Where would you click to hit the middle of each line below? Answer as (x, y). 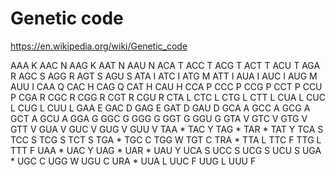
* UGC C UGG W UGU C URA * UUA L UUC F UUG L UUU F (133, 161)
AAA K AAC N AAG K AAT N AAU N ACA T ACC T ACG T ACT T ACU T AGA (165, 65)
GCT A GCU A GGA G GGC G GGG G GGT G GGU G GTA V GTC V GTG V (159, 118)
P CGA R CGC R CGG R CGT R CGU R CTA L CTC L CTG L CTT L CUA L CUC (168, 97)
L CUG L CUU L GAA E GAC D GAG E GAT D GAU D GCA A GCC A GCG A (160, 108)
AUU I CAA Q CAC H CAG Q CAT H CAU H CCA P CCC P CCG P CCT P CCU (166, 86)
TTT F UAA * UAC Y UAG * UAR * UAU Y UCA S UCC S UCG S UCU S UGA (166, 150)
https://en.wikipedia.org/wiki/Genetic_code (99, 46)
